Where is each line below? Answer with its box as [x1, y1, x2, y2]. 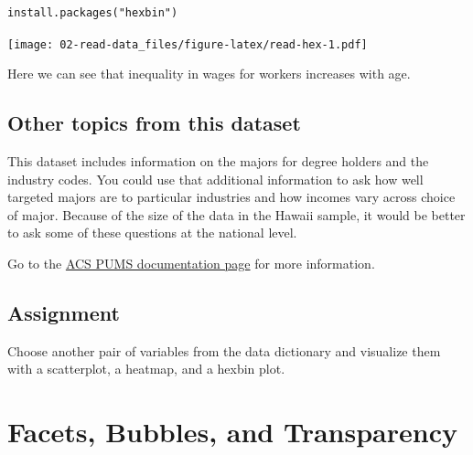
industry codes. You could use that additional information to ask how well [7, 169, 424, 188]
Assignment [7, 299, 120, 326]
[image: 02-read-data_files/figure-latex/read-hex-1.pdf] [7, 37, 368, 51]
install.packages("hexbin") [7, 6, 178, 19]
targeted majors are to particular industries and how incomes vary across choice [7, 187, 456, 206]
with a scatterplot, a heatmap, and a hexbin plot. [7, 359, 285, 378]
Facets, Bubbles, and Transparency [7, 413, 457, 450]
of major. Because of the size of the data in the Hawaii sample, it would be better [7, 205, 466, 224]
